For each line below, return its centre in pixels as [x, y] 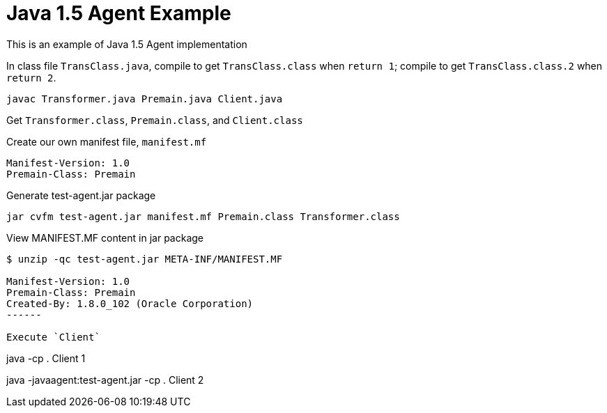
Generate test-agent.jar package [81, 195]
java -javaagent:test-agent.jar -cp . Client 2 [105, 380]
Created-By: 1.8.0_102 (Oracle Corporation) [130, 303]
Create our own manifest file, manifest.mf [107, 141]
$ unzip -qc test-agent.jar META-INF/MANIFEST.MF [145, 259]
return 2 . [31, 77]
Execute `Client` [53, 337]
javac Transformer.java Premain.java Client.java [145, 99]
